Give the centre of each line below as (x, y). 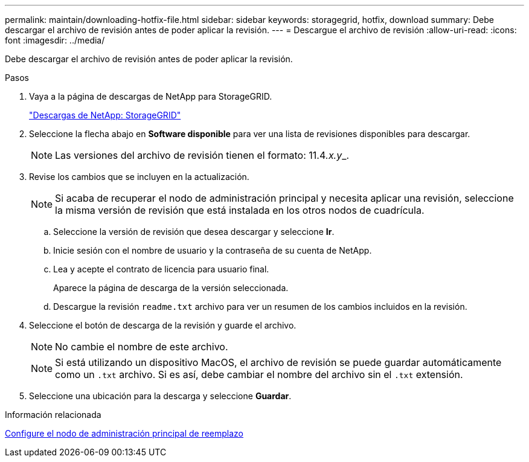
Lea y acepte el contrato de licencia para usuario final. (161, 269)
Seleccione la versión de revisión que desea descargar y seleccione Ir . (194, 232)
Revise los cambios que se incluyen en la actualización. (139, 177)
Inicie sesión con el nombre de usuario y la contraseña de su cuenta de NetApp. (213, 250)
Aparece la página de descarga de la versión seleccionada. (171, 288)
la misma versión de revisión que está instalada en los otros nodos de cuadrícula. (240, 210)
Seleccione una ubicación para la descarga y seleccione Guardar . (160, 396)
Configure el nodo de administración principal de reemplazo (124, 433)
